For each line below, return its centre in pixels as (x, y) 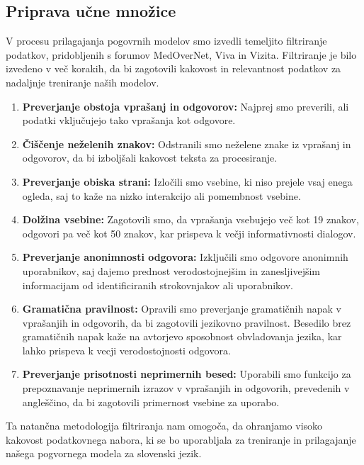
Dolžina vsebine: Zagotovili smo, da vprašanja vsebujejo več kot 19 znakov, (190, 219)
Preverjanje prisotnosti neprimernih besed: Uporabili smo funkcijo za (187, 374)
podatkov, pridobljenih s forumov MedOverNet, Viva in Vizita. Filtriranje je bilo (181, 54)
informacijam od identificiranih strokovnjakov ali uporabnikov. (158, 285)
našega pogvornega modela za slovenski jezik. (104, 453)
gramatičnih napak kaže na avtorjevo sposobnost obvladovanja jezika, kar (182, 336)
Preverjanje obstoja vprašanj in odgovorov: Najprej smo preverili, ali (186, 106)
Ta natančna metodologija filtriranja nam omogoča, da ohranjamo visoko (164, 426)
